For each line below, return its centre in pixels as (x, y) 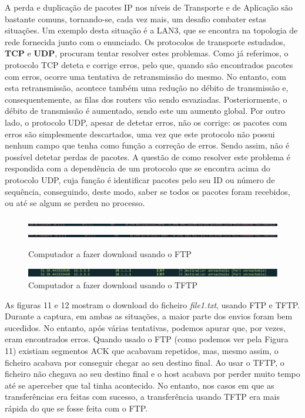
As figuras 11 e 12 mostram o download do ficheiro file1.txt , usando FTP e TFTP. (152, 304)
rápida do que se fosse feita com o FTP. (76, 408)
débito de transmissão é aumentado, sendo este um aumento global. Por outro (145, 111)
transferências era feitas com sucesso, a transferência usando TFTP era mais (142, 397)
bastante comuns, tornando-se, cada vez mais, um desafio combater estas (136, 18)
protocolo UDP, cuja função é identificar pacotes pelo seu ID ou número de (140, 179)
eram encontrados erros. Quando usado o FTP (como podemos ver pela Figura (147, 339)
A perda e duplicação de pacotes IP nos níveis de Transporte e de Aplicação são (149, 7)
